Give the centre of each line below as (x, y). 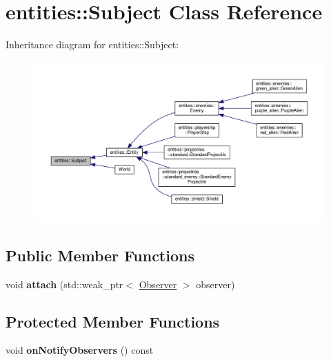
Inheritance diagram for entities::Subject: (92, 44)
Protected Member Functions (113, 321)
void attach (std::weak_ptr (64, 284)
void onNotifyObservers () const (80, 350)
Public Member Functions (100, 255)
